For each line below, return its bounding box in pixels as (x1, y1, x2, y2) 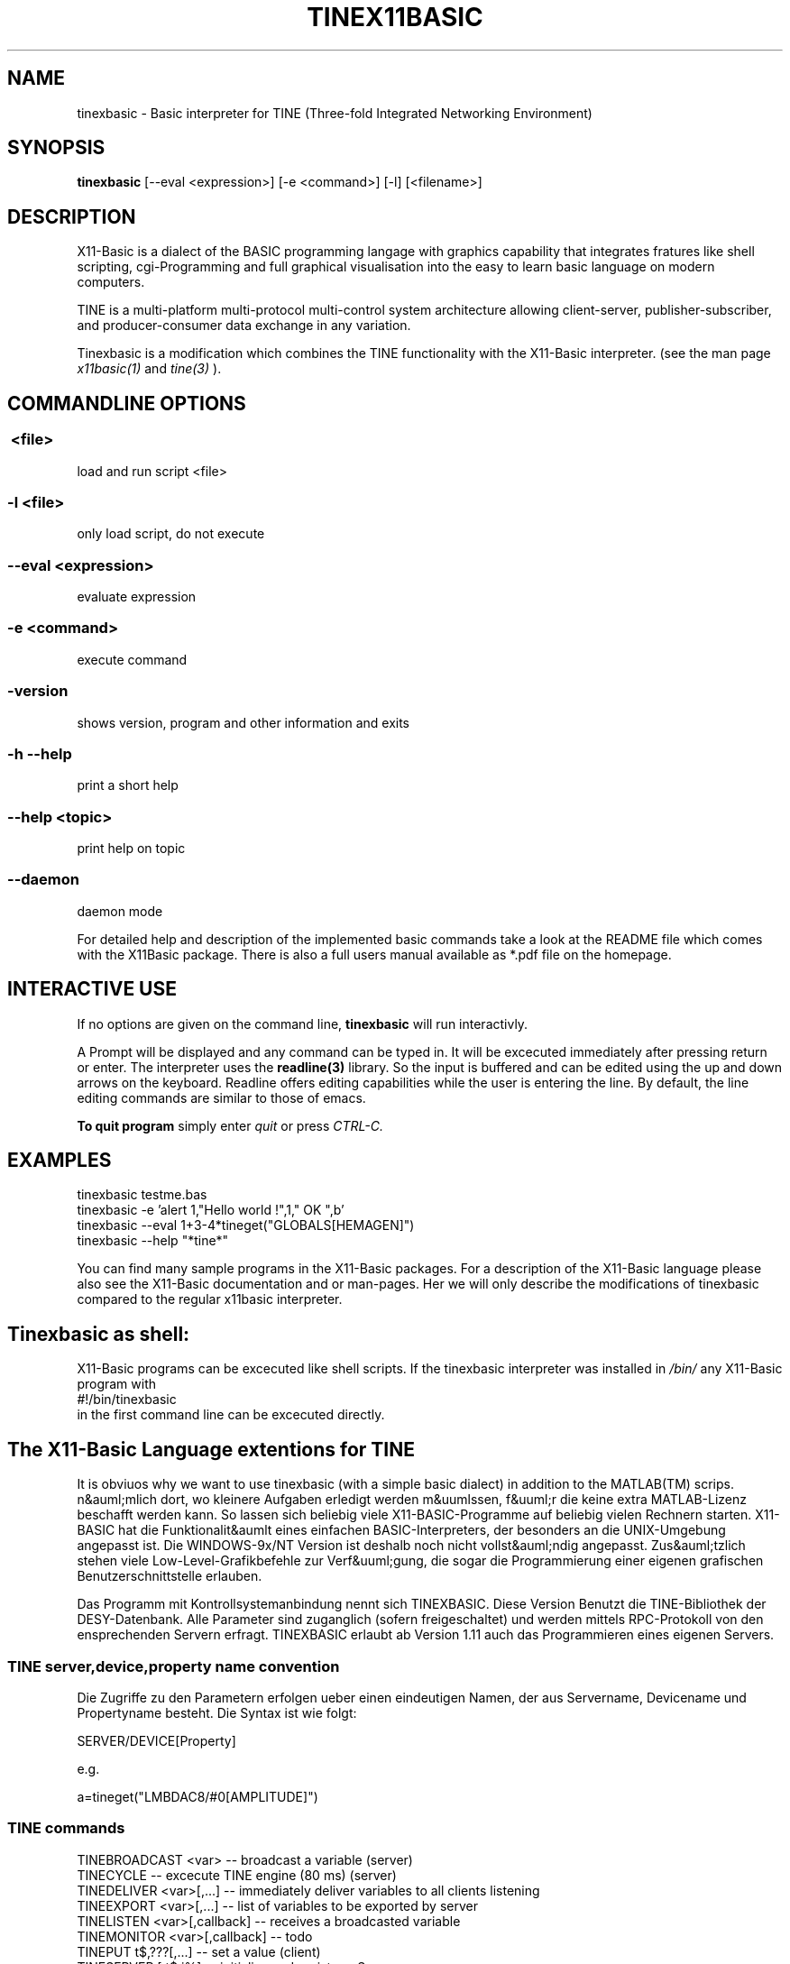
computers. (77, 274, 145, 290)
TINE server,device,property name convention (7, 1657, 340, 1675)
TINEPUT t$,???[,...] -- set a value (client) (77, 1943, 321, 1959)
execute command (77, 651, 188, 667)
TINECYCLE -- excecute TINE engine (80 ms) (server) (77, 1867, 397, 1883)
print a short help (77, 777, 179, 794)
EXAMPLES (7, 1149, 112, 1172)
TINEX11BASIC (307, 2, 483, 32)
